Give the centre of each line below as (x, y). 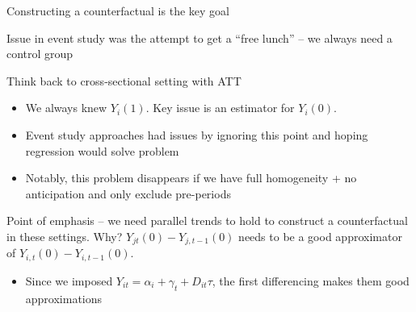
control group (40, 54)
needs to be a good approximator (320, 236)
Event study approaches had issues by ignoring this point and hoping (197, 134)
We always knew (66, 108)
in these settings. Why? (65, 236)
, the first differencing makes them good (311, 280)
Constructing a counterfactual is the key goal (118, 10)
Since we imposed (69, 280)
